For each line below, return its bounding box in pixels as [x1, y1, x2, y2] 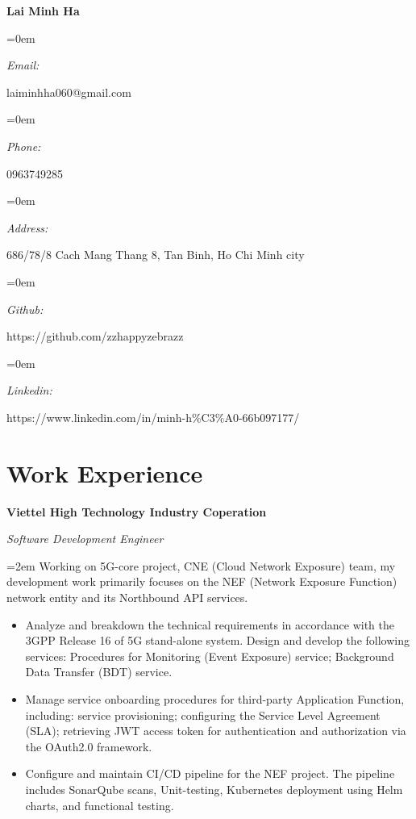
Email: [6, 56, 40, 73]
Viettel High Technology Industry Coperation [6, 503, 267, 520]
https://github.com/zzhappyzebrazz [6, 328, 184, 345]
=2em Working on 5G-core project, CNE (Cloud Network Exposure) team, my [6, 557, 396, 574]
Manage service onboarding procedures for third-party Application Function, [25, 690, 405, 707]
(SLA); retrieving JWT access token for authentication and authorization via [25, 722, 406, 739]
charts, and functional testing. [25, 796, 174, 813]
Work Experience [6, 456, 203, 489]
